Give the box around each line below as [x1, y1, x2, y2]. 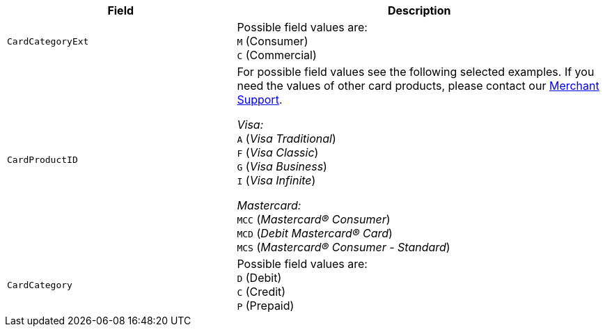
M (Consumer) [237, 34, 308, 48]
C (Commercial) [237, 48, 317, 62]
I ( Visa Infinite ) [237, 173, 316, 187]
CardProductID [7, 154, 78, 165]
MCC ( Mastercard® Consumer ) [237, 212, 391, 226]
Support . [237, 93, 283, 106]
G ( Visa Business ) [237, 159, 327, 173]
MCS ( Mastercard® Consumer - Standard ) [237, 240, 450, 254]
